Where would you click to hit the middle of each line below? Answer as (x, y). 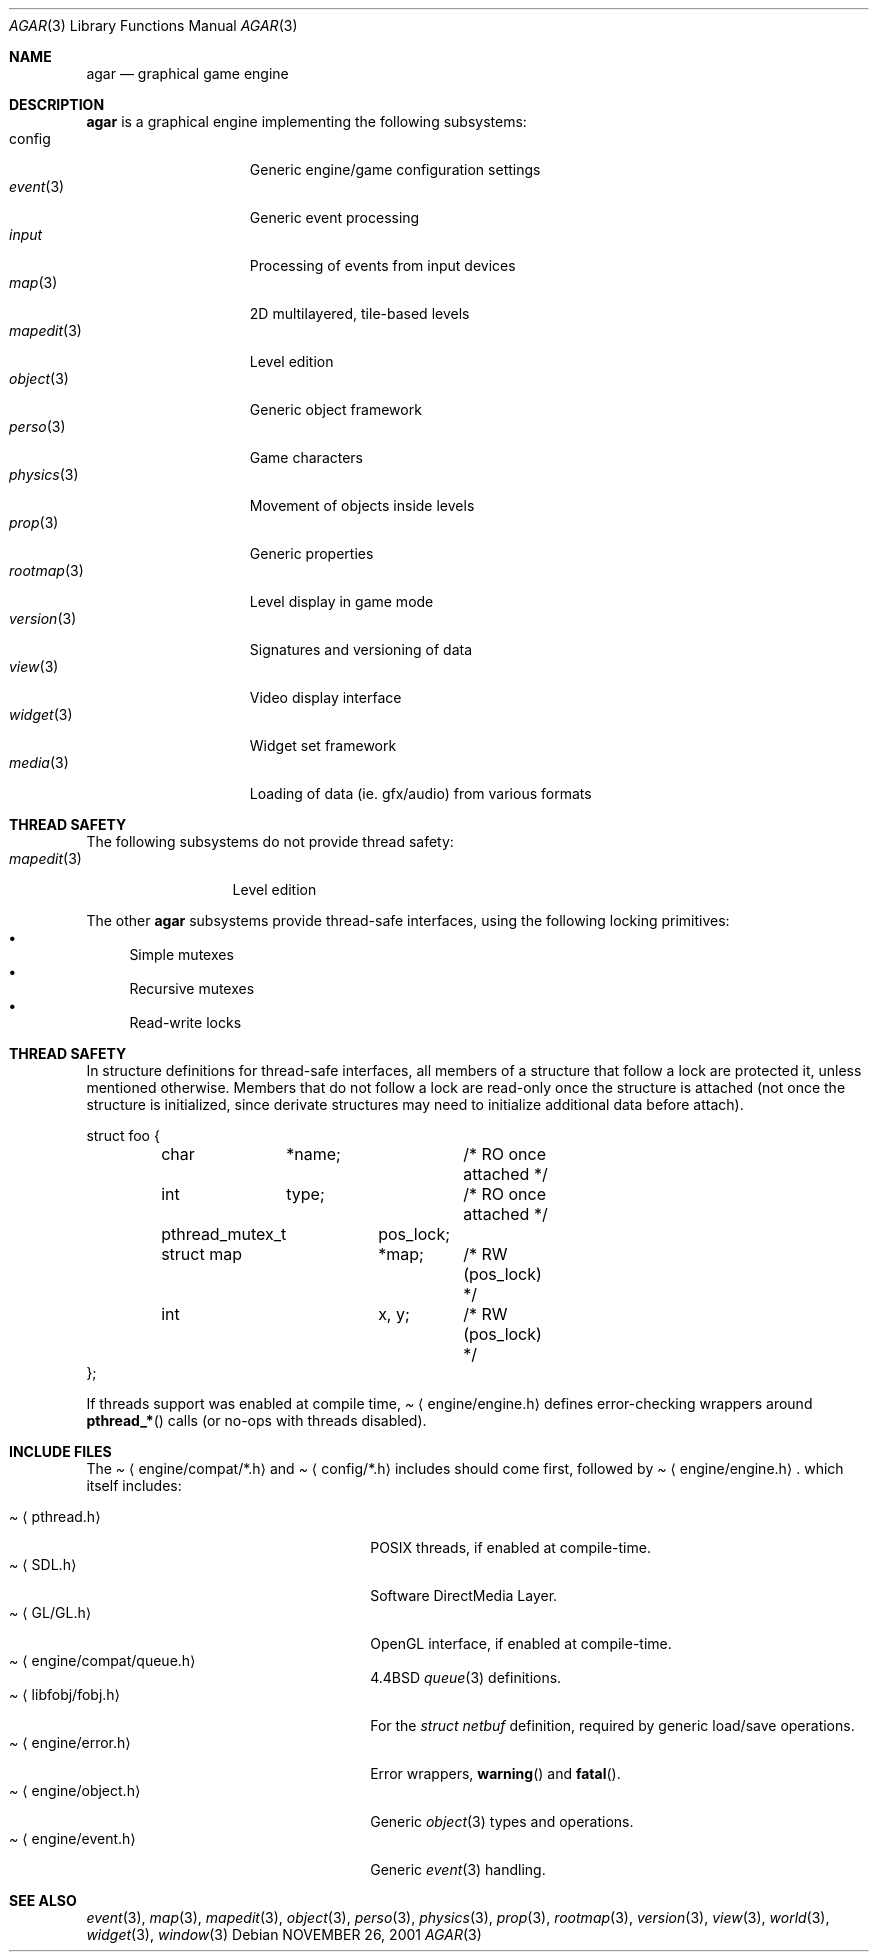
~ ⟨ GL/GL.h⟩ (50, 1612)
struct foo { (123, 1135)
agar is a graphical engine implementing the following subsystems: (306, 121)
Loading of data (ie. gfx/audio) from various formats (420, 793)
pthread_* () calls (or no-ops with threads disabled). (256, 1420)
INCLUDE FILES (60, 1451)
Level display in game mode (341, 601)
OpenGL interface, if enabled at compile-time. (521, 1643)
